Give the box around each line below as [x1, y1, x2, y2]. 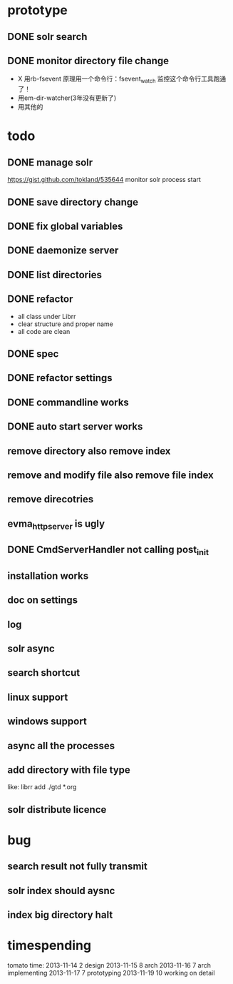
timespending [7, 938, 91, 954]
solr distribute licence [7, 803, 107, 816]
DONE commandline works [7, 396, 130, 408]
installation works [7, 569, 89, 582]
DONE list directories [7, 268, 102, 280]
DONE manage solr [7, 156, 93, 168]
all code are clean [17, 327, 71, 335]
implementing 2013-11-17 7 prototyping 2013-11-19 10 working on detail [7, 969, 215, 978]
